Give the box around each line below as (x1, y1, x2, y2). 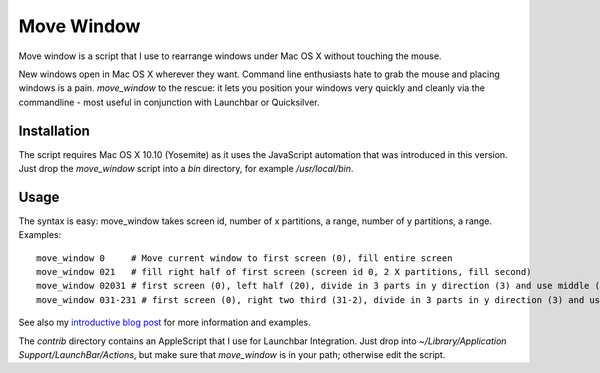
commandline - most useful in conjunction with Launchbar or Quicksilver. (18, 96, 320, 108)
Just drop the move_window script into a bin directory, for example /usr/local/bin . (18, 163, 354, 175)
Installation (18, 122, 90, 139)
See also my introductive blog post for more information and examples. (18, 316, 312, 329)
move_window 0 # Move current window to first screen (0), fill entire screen (36, 252, 453, 264)
